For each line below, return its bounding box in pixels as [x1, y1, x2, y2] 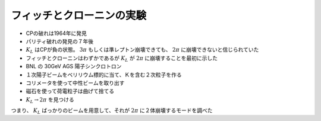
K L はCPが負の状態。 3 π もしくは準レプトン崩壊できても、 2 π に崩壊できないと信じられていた [26, 46, 259, 55]
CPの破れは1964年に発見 [26, 30, 87, 37]
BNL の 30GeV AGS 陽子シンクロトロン [26, 63, 122, 70]
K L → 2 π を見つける [26, 95, 74, 104]
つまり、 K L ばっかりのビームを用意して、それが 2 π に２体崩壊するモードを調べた [11, 107, 213, 115]
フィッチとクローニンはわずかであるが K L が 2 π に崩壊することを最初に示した [26, 54, 218, 63]
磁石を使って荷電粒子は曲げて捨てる [26, 88, 115, 95]
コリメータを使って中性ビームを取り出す [26, 79, 125, 86]
